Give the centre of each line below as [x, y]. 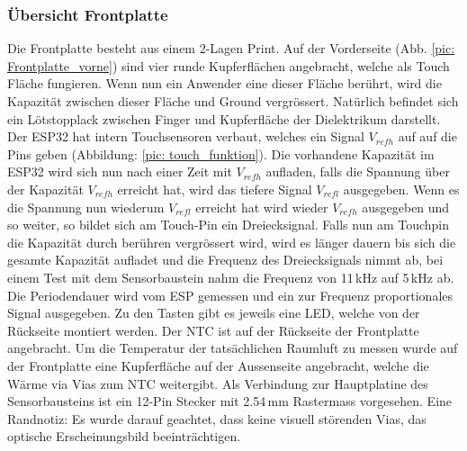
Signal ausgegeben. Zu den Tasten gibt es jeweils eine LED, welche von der [214, 313]
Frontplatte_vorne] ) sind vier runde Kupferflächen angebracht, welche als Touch [229, 65]
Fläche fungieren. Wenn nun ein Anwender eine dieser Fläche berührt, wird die [225, 83]
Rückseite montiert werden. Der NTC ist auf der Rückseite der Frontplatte [213, 330]
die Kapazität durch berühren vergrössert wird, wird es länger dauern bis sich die [232, 242]
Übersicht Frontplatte [88, 14]
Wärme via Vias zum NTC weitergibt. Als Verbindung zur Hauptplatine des [218, 383]
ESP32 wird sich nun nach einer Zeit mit [120, 171]
